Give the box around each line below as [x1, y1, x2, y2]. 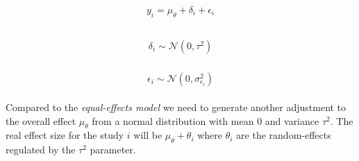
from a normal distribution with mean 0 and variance [92, 113, 319, 128]
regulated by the [6, 142, 76, 157]
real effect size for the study [6, 128, 124, 142]
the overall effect [6, 113, 76, 128]
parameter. [90, 142, 136, 157]
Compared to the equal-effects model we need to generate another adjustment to [6, 100, 347, 115]
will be [133, 128, 162, 142]
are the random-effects [236, 128, 331, 142]
